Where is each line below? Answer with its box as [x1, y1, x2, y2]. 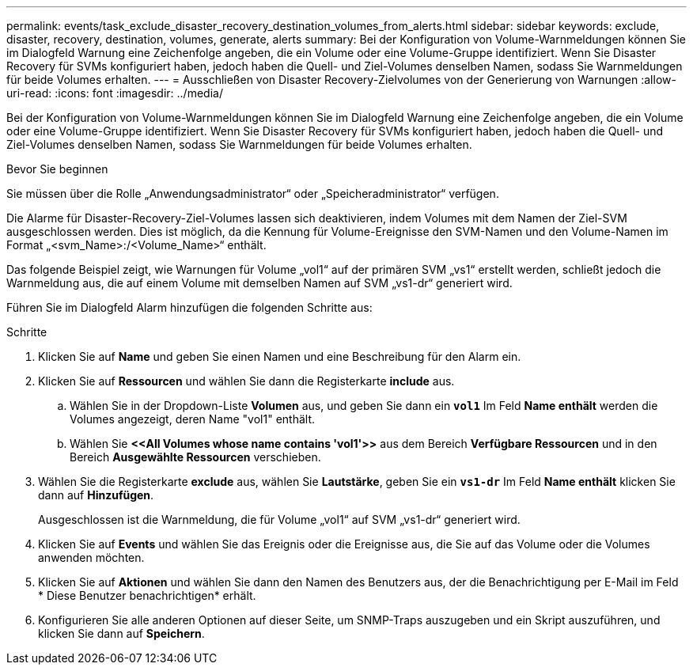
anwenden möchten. [38, 551, 145, 564]
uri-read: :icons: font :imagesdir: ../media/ [6, 86, 223, 100]
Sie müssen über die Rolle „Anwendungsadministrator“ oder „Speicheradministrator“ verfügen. [6, 187, 499, 200]
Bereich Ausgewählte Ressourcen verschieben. [70, 450, 321, 464]
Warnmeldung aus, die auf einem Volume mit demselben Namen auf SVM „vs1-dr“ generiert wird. [6, 276, 513, 290]
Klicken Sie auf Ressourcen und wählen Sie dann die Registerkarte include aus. [38, 374, 455, 388]
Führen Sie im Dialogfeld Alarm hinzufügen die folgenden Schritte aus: [6, 301, 373, 314]
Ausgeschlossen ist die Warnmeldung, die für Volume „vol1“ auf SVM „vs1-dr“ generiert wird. [38, 513, 521, 526]
